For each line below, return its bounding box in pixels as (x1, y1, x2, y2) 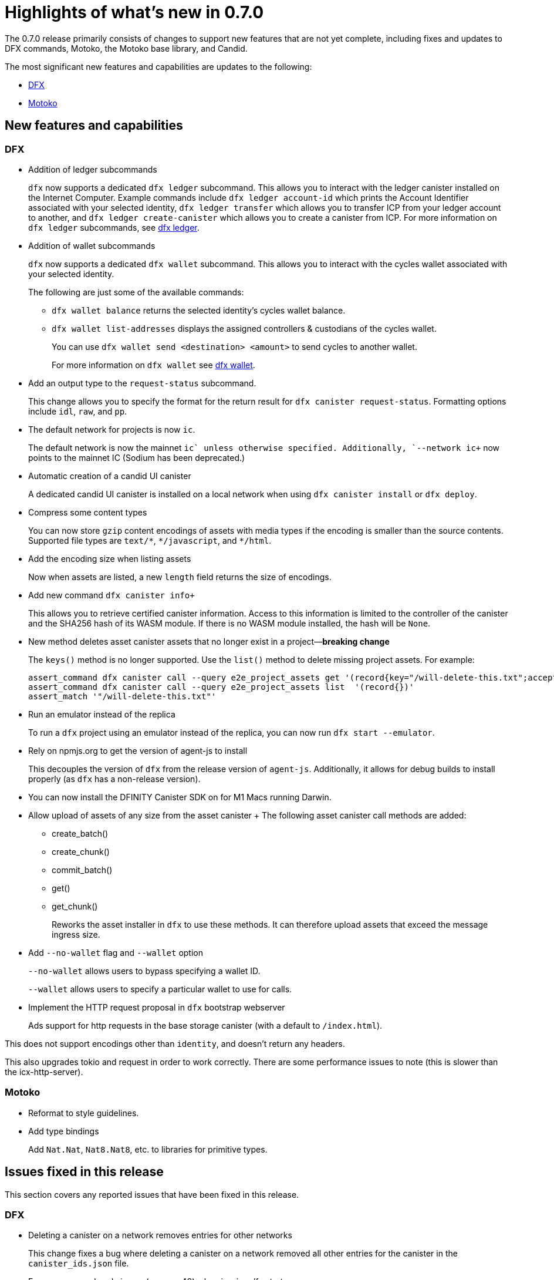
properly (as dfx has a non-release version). (28, 773, 201, 784)
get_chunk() (52, 901, 98, 911)
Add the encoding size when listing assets (28, 553, 191, 564)
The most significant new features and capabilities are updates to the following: (5, 61, 312, 72)
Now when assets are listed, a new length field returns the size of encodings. (28, 571, 332, 582)
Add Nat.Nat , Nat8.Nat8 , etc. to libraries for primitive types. (28, 1144, 268, 1154)
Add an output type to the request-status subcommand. (28, 378, 256, 388)
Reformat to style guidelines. (28, 1107, 139, 1118)
